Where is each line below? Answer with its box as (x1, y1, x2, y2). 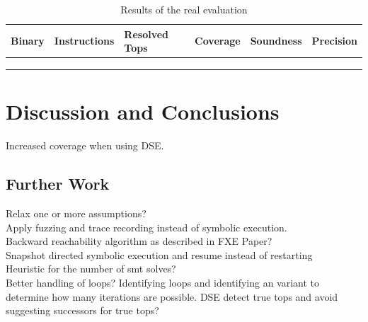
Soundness (250, 33, 302, 48)
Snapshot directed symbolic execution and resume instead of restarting (6, 247, 313, 262)
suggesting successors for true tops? (6, 303, 159, 318)
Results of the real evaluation (120, 2, 248, 16)
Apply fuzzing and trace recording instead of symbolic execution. (6, 219, 287, 234)
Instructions (54, 33, 115, 48)
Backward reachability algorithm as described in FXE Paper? (6, 234, 272, 248)
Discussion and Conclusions (6, 97, 280, 126)
